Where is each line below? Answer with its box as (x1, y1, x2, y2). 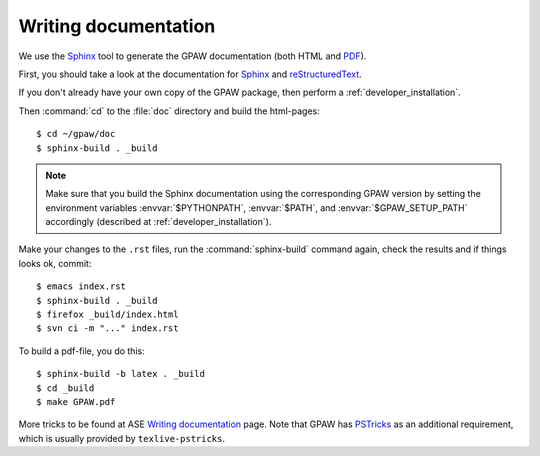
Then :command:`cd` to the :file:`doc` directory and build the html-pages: (18, 105, 320, 117)
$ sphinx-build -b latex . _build (36, 368, 205, 380)
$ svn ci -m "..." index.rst (36, 323, 179, 334)
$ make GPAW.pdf (36, 396, 116, 407)
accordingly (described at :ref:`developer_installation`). (45, 216, 272, 228)
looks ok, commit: (18, 257, 92, 269)
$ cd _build (36, 382, 95, 394)
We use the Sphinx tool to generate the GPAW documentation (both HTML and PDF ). (18, 50, 367, 62)
